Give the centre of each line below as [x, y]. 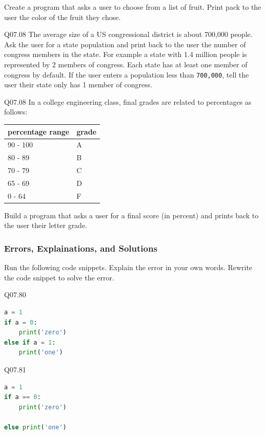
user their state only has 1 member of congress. [78, 84]
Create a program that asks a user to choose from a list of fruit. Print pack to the [133, 7]
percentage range [39, 131]
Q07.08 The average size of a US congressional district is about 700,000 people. [128, 34]
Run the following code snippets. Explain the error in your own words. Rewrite [128, 267]
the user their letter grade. [46, 225]
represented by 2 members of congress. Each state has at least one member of [126, 64]
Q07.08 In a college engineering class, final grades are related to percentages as [128, 101]
